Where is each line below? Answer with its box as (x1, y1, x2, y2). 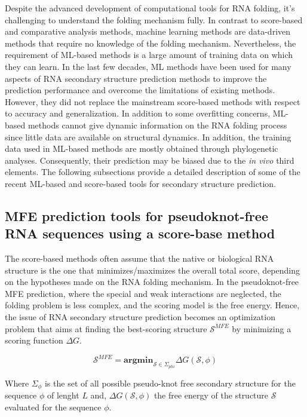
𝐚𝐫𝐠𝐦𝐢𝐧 (124, 356, 153, 365)
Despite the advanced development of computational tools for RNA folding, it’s (5, 2, 295, 14)
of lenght (47, 389, 79, 401)
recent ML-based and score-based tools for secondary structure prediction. (5, 177, 276, 189)
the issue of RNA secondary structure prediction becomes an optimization (5, 311, 275, 323)
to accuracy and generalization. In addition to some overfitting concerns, (5, 107, 271, 119)
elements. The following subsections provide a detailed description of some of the (5, 165, 300, 178)
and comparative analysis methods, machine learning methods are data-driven (5, 25, 291, 38)
